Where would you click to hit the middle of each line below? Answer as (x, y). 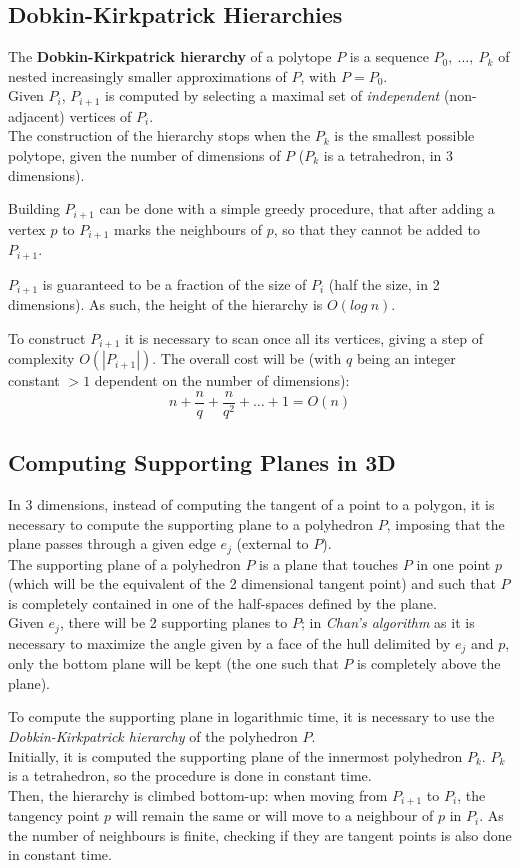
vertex (27, 228)
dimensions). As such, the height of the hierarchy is (165, 304)
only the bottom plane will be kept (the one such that (173, 663)
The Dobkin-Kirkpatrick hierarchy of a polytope (170, 56)
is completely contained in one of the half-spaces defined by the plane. (222, 602)
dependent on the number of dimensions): (222, 380)
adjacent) (36, 115)
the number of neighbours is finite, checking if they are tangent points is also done (260, 834)
